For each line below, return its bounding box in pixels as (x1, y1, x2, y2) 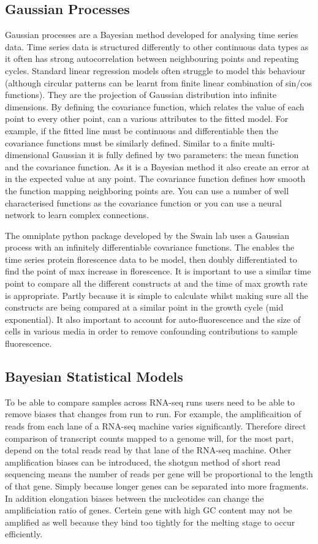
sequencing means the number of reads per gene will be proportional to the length (5, 467, 313, 480)
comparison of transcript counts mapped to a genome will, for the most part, (5, 431, 294, 444)
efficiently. (5, 527, 43, 540)
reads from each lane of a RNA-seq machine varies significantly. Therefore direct (5, 420, 306, 433)
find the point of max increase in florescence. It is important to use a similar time (5, 265, 311, 278)
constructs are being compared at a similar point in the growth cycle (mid (5, 301, 284, 314)
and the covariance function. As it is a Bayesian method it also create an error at (5, 160, 310, 173)
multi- (252, 136, 275, 149)
